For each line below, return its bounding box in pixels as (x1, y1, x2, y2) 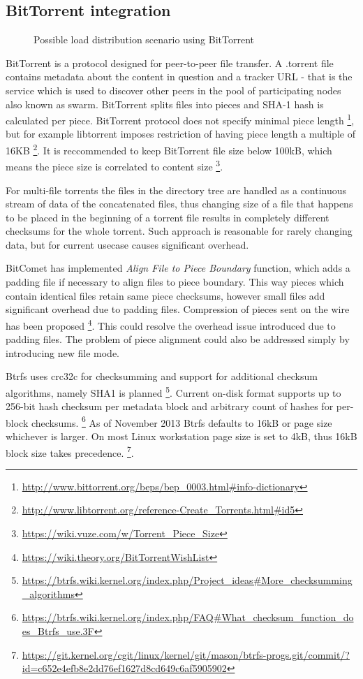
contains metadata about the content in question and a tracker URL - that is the (6, 69, 353, 84)
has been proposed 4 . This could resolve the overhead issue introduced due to (6, 316, 336, 333)
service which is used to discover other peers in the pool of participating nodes (6, 82, 341, 97)
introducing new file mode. (6, 345, 120, 360)
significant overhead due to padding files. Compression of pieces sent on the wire (6, 302, 350, 316)
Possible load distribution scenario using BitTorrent (34, 32, 254, 47)
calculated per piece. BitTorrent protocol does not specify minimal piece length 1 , (6, 111, 355, 127)
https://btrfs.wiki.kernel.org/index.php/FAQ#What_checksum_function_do (22, 610, 354, 625)
